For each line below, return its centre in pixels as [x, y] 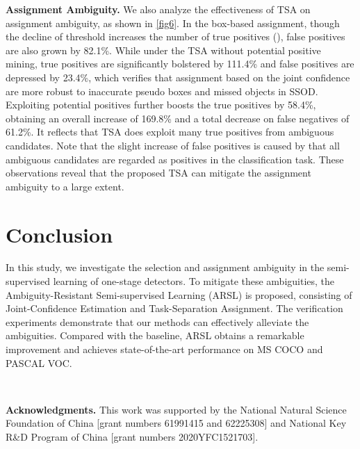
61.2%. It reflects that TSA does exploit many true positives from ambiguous [170, 132]
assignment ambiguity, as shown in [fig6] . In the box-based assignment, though [173, 23]
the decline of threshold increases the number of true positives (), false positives [175, 36]
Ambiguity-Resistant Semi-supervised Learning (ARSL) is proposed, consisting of [179, 294]
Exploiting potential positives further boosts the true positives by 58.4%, [161, 105]
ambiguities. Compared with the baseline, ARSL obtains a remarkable [155, 335]
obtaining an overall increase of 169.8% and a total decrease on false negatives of [178, 118]
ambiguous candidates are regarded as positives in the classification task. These [175, 159]
